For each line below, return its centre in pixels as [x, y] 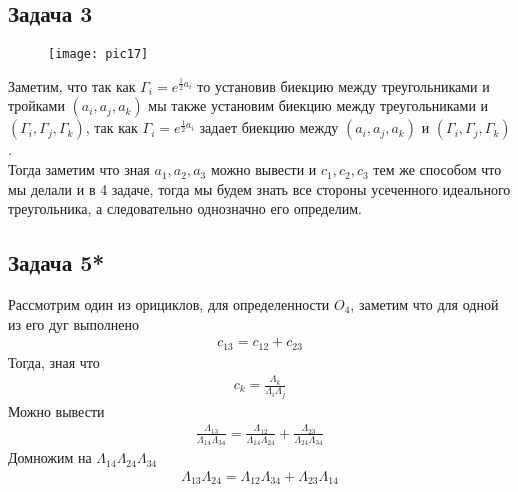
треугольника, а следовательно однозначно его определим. [185, 208]
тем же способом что [437, 169]
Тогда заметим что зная [79, 169]
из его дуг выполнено [73, 323]
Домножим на [50, 457]
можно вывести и [263, 169]
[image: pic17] [98, 54]
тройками [36, 105]
